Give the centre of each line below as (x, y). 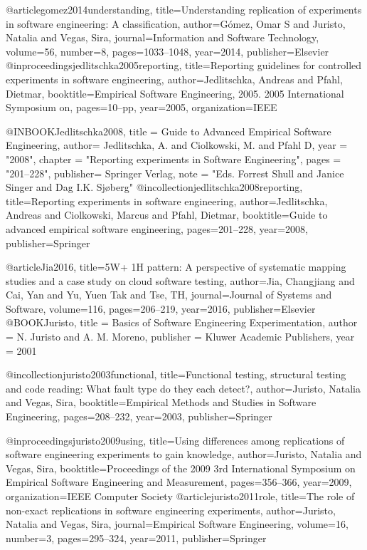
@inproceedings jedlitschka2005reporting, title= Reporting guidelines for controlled (184, 65)
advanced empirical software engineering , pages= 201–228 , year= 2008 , (157, 228)
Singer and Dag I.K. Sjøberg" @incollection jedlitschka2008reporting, (154, 187)
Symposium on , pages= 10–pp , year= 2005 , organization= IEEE (142, 107)
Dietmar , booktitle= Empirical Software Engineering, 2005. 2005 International (175, 93)
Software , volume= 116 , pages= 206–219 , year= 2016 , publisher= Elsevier (161, 308)
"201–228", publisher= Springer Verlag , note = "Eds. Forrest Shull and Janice (175, 173)
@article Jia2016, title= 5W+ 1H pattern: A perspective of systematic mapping (176, 267)
